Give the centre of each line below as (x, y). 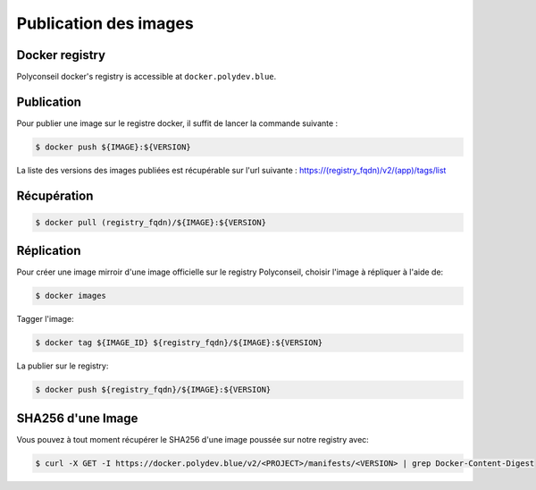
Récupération (55, 195)
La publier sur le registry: (63, 366)
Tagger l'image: (46, 319)
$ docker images (71, 296)
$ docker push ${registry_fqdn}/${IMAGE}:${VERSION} (153, 390)
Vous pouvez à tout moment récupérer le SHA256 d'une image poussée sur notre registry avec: (193, 439)
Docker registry (61, 55)
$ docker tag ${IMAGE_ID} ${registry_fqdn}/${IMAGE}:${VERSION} (179, 343)
